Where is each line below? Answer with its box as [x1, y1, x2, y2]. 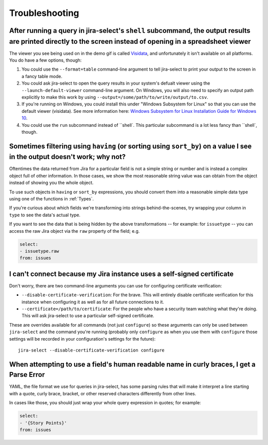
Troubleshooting [9, 7, 79, 18]
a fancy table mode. [21, 73, 63, 79]
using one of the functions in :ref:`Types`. [9, 196, 94, 202]
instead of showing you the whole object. [9, 179, 94, 186]
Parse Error [9, 370, 45, 379]
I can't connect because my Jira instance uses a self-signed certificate [9, 269, 234, 278]
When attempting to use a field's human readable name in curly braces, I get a [9, 360, 256, 368]
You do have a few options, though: [9, 57, 82, 63]
